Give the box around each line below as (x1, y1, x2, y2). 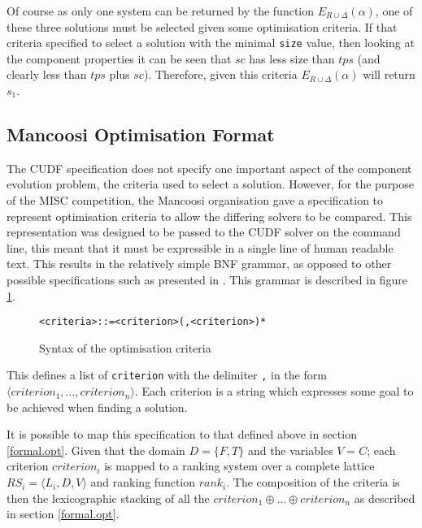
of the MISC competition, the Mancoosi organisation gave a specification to (7, 192, 384, 209)
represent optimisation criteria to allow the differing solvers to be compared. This (7, 207, 412, 224)
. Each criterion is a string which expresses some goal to (134, 383, 414, 400)
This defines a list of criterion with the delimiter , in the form (7, 366, 327, 383)
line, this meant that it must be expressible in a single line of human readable (7, 239, 394, 256)
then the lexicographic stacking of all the (7, 489, 210, 506)
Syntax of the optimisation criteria (39, 339, 211, 356)
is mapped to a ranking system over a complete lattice (104, 457, 375, 474)
